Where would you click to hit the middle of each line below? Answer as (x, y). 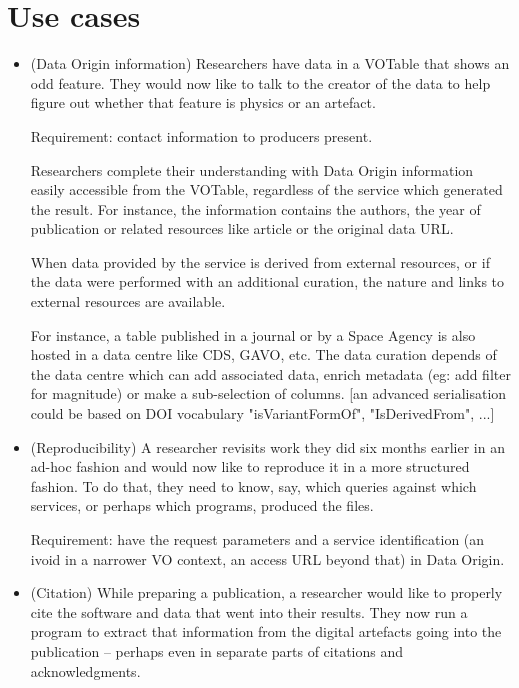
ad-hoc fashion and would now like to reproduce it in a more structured (250, 466)
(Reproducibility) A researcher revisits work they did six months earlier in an (267, 446)
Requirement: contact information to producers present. (201, 135)
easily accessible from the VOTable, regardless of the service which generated (266, 189)
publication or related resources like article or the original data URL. (242, 228)
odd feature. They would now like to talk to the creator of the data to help (260, 82)
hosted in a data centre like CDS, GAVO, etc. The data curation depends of (263, 354)
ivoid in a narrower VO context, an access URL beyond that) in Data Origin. (267, 558)
